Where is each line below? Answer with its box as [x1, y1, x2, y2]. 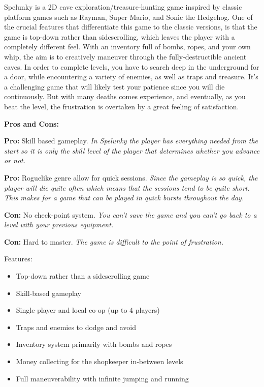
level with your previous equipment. [4, 219, 114, 230]
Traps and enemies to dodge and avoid [16, 321, 137, 332]
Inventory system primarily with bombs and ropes [16, 339, 172, 349]
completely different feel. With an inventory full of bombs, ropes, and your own [4, 41, 251, 52]
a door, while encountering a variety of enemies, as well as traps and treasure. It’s [4, 71, 258, 82]
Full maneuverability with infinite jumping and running [16, 373, 189, 383]
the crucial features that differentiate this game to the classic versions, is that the [4, 21, 257, 32]
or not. [4, 155, 26, 166]
